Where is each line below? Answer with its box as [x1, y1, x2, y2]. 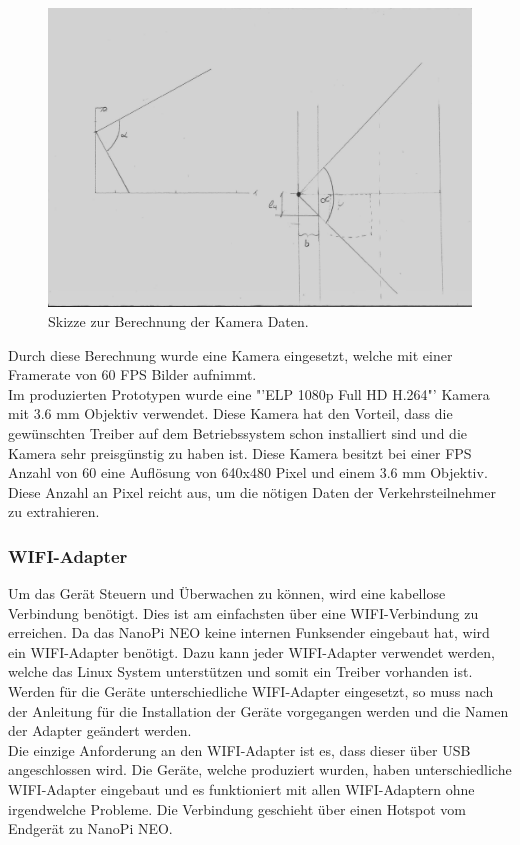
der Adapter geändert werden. [8, 720, 192, 741]
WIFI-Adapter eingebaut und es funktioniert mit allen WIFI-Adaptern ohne [8, 779, 475, 800]
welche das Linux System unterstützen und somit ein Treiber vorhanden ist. [8, 661, 473, 682]
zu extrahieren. [8, 501, 100, 522]
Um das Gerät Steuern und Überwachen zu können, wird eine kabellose [8, 583, 446, 604]
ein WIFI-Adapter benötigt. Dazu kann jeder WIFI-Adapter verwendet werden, [8, 641, 495, 662]
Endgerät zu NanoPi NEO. [8, 818, 173, 839]
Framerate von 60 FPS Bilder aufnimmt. [8, 364, 257, 385]
